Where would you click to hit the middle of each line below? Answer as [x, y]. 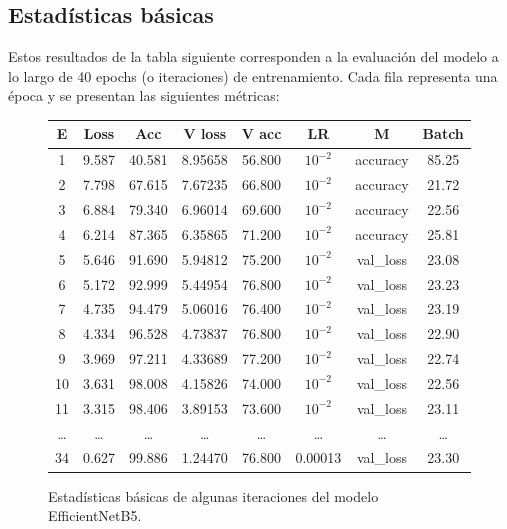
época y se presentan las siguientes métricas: [144, 95]
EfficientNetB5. [95, 515]
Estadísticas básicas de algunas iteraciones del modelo [213, 495]
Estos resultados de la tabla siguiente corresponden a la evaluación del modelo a [253, 56]
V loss [205, 133]
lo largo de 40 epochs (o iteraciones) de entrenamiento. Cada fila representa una [253, 75]
